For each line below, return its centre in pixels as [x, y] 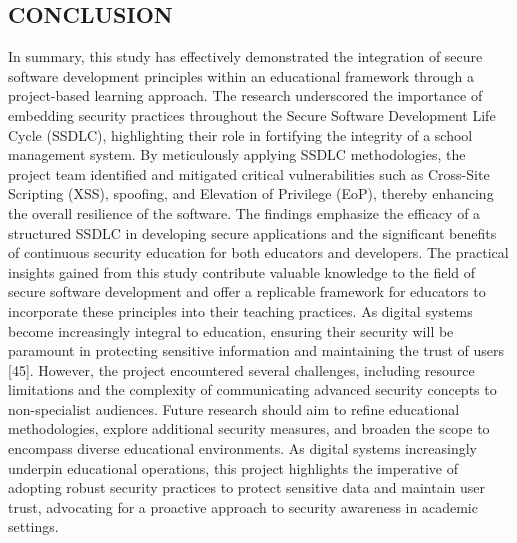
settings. [33, 526]
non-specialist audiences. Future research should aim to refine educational [234, 408]
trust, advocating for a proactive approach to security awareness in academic [243, 506]
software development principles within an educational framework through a [241, 75]
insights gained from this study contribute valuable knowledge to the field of [242, 271]
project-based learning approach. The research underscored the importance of [245, 95]
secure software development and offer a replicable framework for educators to [247, 291]
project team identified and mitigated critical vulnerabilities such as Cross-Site [249, 173]
